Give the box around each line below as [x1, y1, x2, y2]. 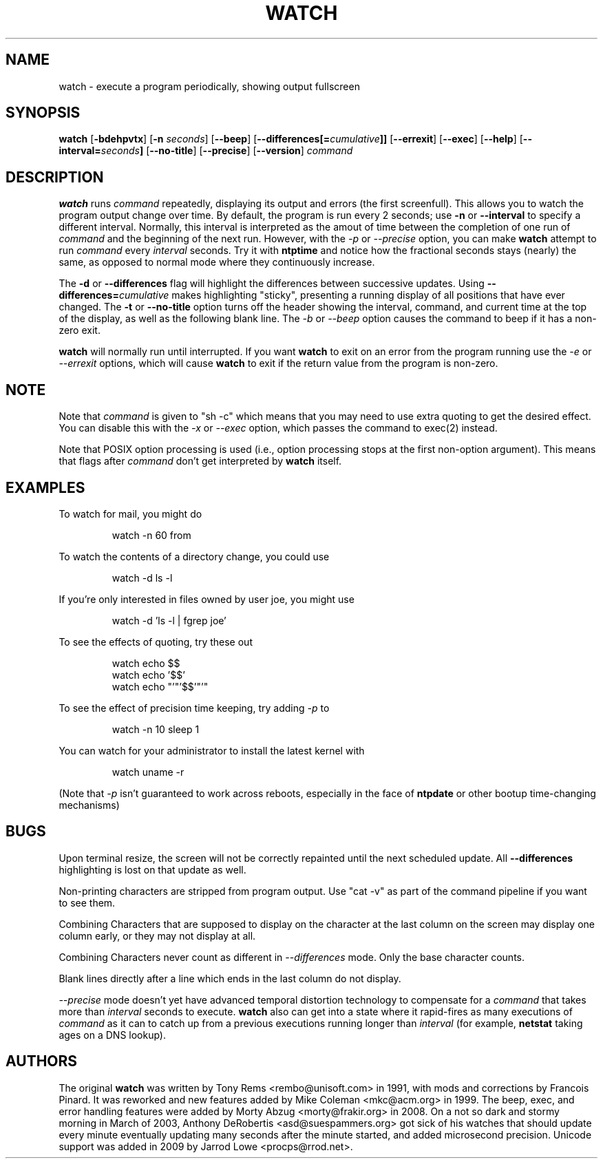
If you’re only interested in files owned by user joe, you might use [59, 593, 355, 605]
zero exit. [59, 324, 100, 337]
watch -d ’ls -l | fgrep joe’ [112, 614, 226, 626]
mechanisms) [59, 798, 120, 811]
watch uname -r [112, 765, 184, 778]
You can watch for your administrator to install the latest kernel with [59, 744, 365, 756]
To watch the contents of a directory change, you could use [59, 550, 330, 562]
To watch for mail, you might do [59, 507, 202, 520]
